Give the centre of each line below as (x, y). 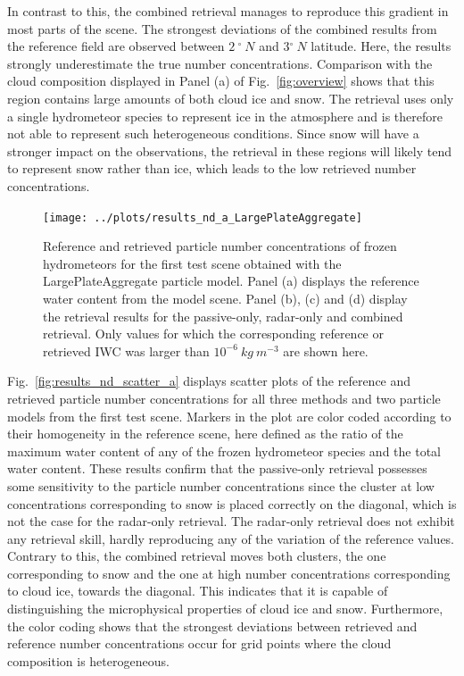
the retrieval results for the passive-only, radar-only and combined (223, 316)
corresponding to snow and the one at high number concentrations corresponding (229, 573)
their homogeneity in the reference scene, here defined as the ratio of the (205, 434)
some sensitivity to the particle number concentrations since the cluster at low (221, 485)
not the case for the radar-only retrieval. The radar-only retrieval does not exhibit (231, 521)
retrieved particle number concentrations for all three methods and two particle (224, 398)
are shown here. (326, 351)
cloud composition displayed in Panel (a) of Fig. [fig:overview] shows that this (221, 81)
